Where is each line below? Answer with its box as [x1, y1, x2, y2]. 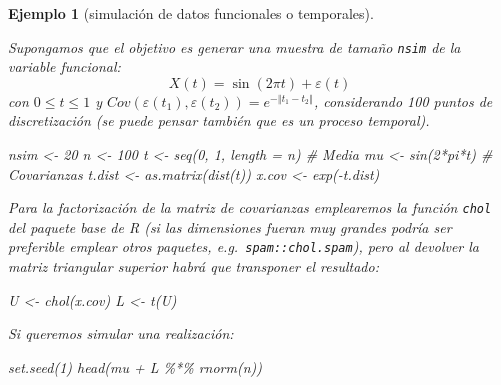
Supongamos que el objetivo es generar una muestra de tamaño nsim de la [8, 36, 461, 57]
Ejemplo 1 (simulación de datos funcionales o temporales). [8, 3, 374, 23]
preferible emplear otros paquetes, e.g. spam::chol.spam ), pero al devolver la [8, 236, 480, 257]
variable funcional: [8, 56, 121, 77]
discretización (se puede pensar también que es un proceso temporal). [8, 110, 430, 131]
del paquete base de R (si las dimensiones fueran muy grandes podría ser [8, 216, 452, 237]
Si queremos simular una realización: [8, 323, 234, 344]
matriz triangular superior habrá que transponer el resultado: [8, 256, 379, 277]
